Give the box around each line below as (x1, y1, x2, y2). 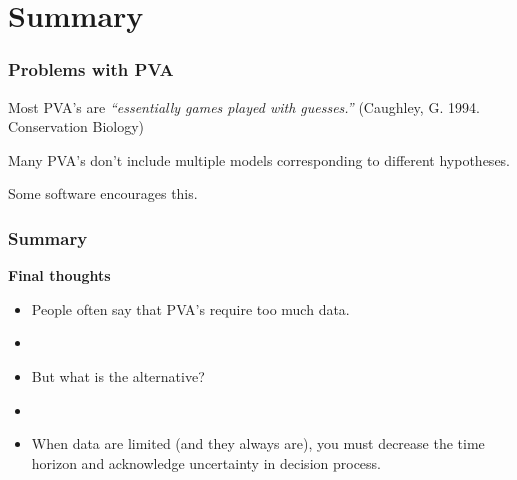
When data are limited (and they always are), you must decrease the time (31, 433, 485, 454)
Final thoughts (8, 265, 111, 286)
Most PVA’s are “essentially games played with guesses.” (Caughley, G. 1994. (8, 96, 480, 117)
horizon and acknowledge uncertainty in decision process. (31, 452, 381, 473)
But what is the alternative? (31, 365, 205, 386)
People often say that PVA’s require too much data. (31, 298, 350, 319)
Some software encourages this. (8, 183, 198, 204)
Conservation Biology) (8, 116, 145, 137)
